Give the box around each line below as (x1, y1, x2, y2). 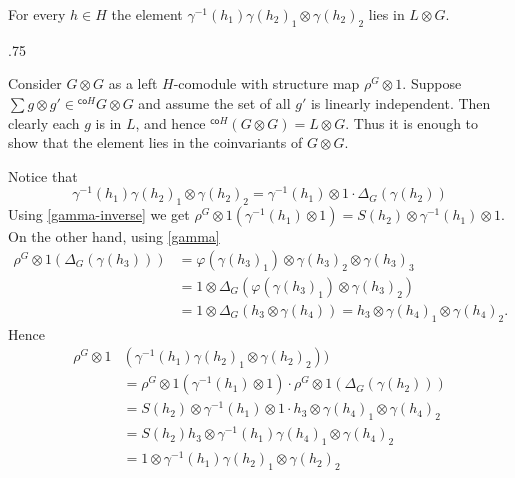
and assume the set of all (138, 92, 291, 113)
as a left (108, 73, 158, 94)
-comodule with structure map (173, 73, 360, 94)
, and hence (135, 112, 206, 133)
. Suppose (402, 73, 462, 94)
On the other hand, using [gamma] (8, 226, 220, 247)
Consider (8, 73, 62, 94)
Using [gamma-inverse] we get (8, 204, 190, 225)
